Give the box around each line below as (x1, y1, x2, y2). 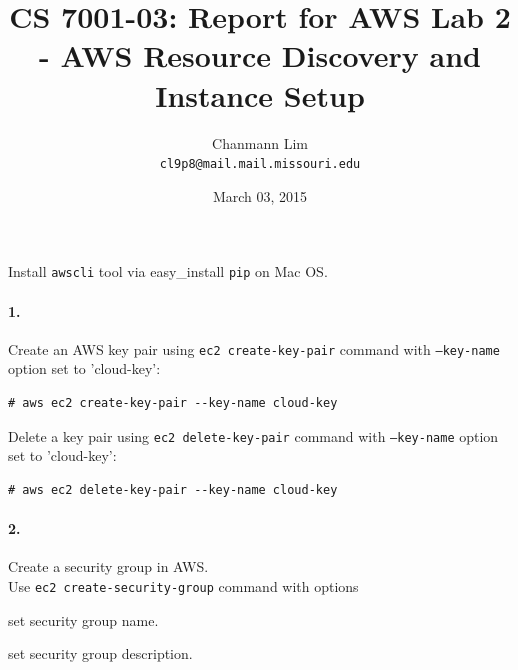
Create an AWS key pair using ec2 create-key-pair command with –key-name (8, 338, 500, 359)
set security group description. (8, 643, 193, 664)
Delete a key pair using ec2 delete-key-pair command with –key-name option (8, 425, 499, 446)
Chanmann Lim (212, 132, 308, 153)
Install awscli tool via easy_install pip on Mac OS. (8, 261, 328, 282)
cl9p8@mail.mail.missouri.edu (159, 157, 361, 172)
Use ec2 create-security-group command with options (8, 575, 359, 596)
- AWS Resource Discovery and (39, 35, 481, 76)
